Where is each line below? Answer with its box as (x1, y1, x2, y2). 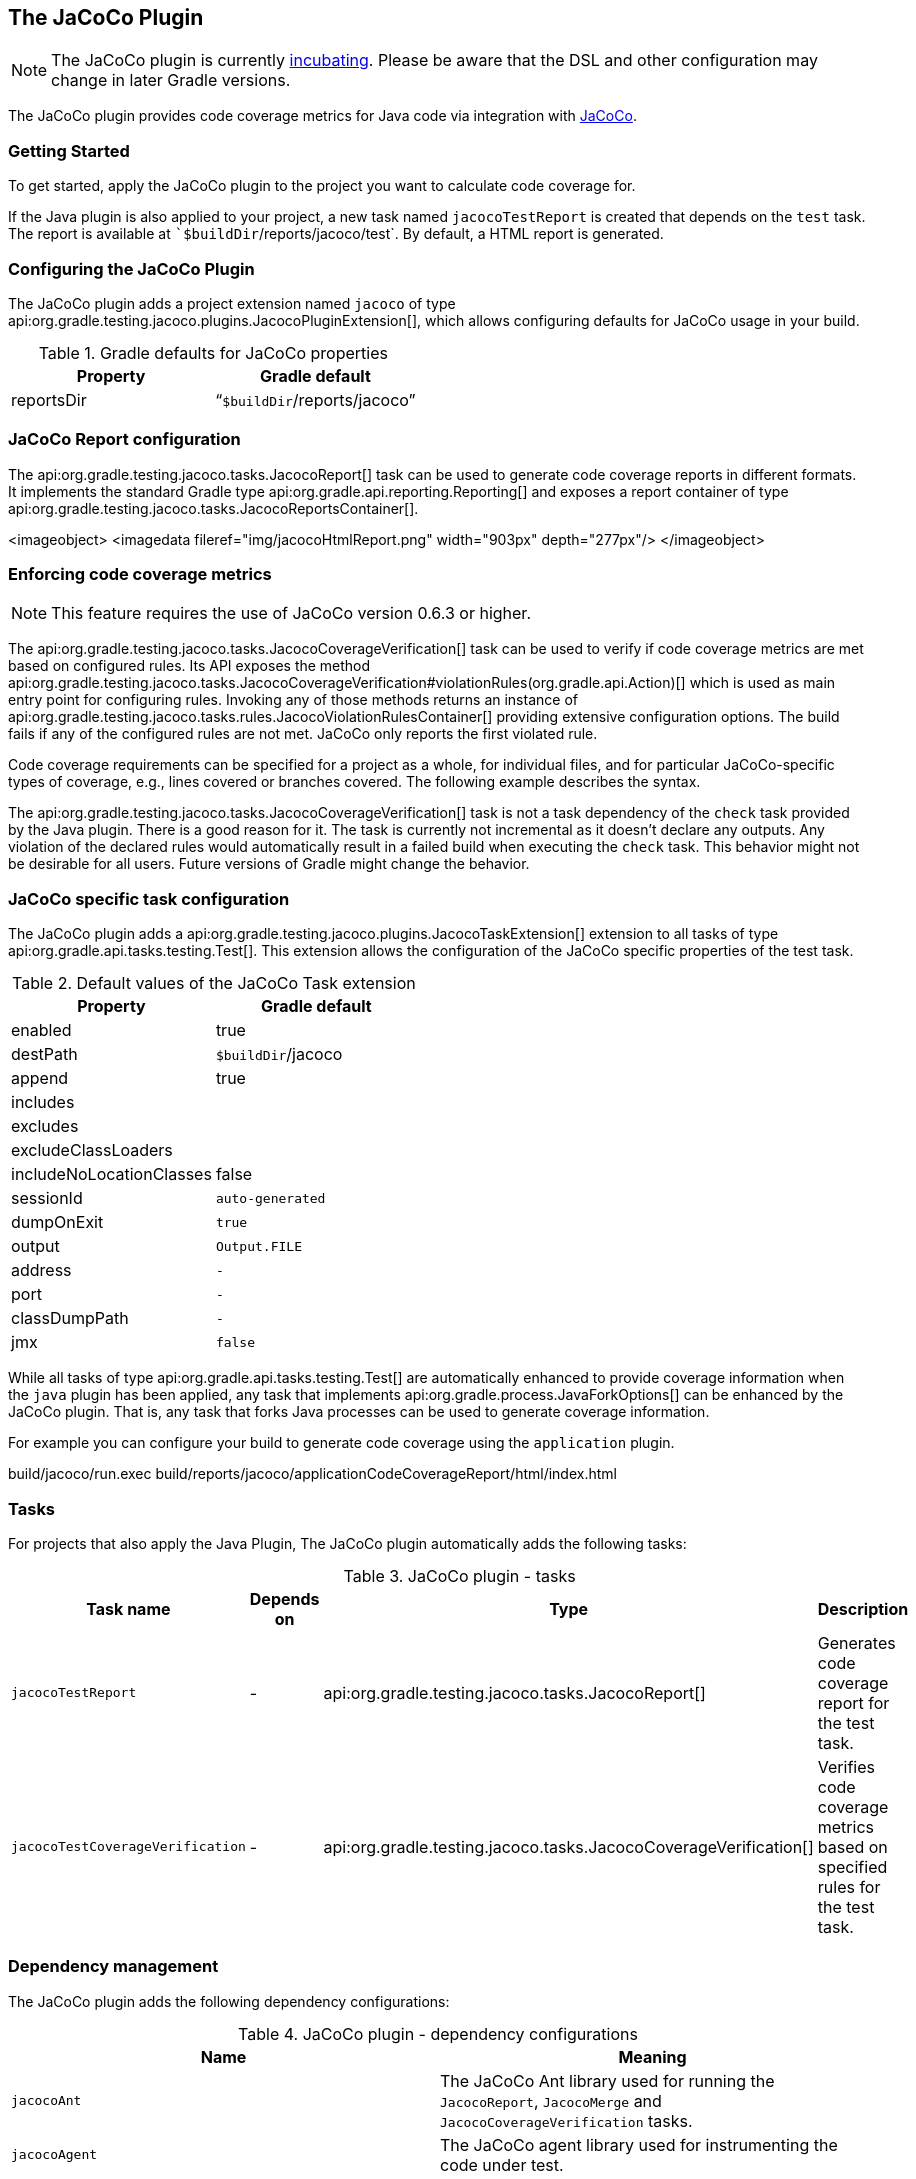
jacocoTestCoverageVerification (11, 1839, 246, 1855)
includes (11, 1092, 75, 1113)
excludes (11, 1116, 79, 1137)
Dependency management (8, 1956, 219, 1977)
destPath (11, 1044, 78, 1065)
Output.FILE (215, 1238, 302, 1254)
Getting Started (8, 140, 130, 161)
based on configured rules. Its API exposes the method (8, 657, 371, 675)
